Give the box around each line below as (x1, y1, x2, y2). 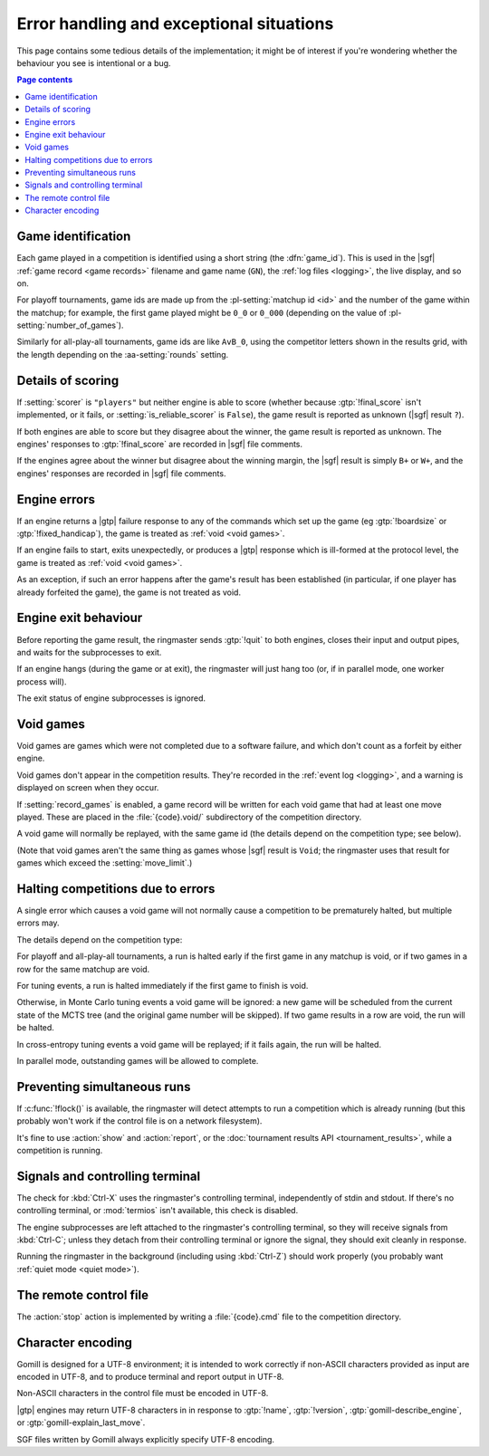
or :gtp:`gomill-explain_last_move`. (16, 1417, 146, 1428)
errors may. (16, 917, 60, 928)
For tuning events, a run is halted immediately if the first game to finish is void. (16, 980, 309, 991)
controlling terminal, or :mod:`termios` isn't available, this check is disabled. (16, 1205, 299, 1216)
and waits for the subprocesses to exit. (16, 647, 162, 657)
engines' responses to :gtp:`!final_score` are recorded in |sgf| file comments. (16, 438, 303, 449)
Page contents (16, 74, 72, 85)
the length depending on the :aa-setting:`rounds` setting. (16, 349, 229, 359)
